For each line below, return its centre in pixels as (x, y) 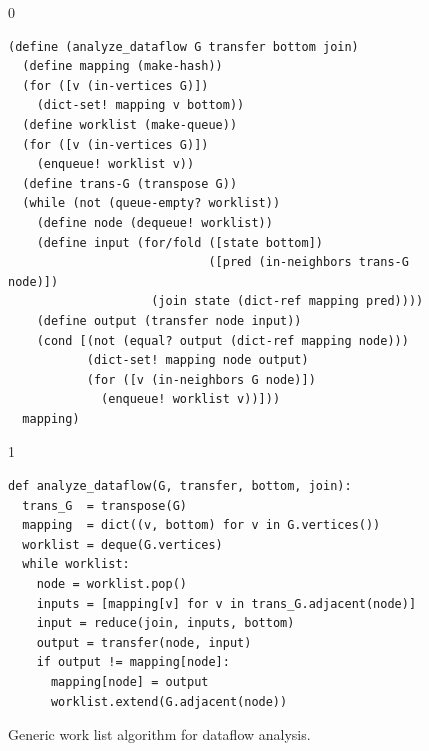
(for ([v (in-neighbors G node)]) (201, 379)
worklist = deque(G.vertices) (122, 544)
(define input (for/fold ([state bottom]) (179, 242)
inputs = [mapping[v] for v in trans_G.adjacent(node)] (226, 603)
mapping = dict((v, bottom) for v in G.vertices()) (201, 525)
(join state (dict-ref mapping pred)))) (287, 301)
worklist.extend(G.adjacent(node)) (169, 701)
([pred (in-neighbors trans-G (308, 262)
